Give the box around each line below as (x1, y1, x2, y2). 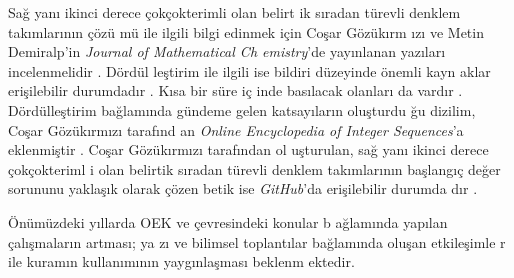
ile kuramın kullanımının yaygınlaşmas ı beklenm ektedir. (8, 251, 355, 272)
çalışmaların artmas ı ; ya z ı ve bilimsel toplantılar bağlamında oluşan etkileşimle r (8, 231, 506, 252)
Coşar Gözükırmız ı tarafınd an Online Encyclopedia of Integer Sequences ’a (8, 119, 464, 140)
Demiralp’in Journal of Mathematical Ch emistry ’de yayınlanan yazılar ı (8, 41, 446, 62)
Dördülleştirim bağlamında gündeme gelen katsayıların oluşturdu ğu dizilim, (8, 99, 476, 120)
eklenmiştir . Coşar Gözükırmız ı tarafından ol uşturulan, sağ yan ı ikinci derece (8, 139, 489, 160)
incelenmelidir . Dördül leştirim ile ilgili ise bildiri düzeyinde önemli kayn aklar (8, 60, 491, 81)
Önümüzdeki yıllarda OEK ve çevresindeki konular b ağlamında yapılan (8, 211, 448, 232)
